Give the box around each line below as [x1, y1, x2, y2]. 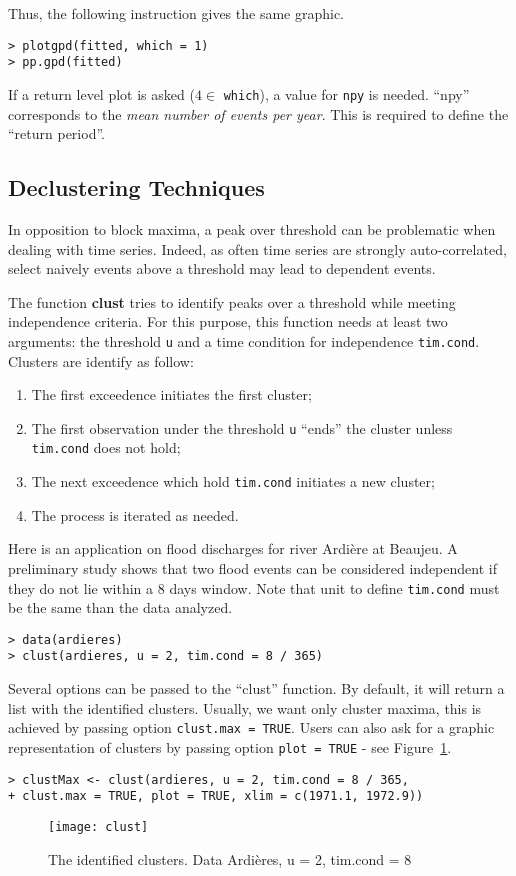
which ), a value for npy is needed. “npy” [223, 83, 470, 104]
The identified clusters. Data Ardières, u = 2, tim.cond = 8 [48, 848, 412, 869]
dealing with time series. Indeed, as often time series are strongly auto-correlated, [8, 238, 507, 259]
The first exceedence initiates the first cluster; [31, 384, 312, 405]
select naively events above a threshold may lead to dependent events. [8, 258, 436, 279]
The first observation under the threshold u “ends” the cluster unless [31, 417, 453, 438]
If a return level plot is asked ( [8, 83, 195, 104]
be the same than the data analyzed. [8, 597, 233, 618]
